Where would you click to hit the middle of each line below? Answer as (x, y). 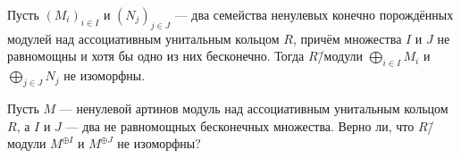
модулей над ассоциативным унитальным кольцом (143, 38)
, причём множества (348, 38)
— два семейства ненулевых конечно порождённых (314, 14)
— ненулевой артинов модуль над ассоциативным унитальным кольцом (254, 108)
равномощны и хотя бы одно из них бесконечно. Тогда (156, 56)
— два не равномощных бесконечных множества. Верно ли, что (240, 125)
